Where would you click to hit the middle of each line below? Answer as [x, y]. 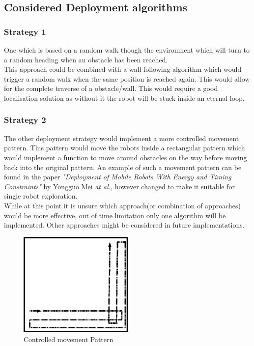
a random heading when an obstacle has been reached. [86, 59]
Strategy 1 [25, 31]
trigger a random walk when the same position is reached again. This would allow [127, 78]
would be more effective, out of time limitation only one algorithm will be [115, 215]
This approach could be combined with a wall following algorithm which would [123, 69]
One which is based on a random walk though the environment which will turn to [127, 50]
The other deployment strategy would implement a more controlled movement [122, 138]
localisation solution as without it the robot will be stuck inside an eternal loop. [124, 98]
